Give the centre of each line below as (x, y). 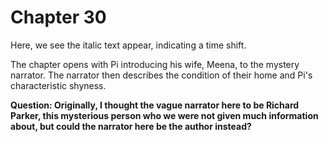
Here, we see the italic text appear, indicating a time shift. (128, 45)
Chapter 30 (58, 17)
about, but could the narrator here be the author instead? (131, 126)
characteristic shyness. (58, 85)
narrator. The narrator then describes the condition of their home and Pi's (161, 75)
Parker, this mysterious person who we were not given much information (164, 115)
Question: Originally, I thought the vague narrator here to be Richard (155, 105)
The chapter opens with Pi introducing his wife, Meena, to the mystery (155, 64)
